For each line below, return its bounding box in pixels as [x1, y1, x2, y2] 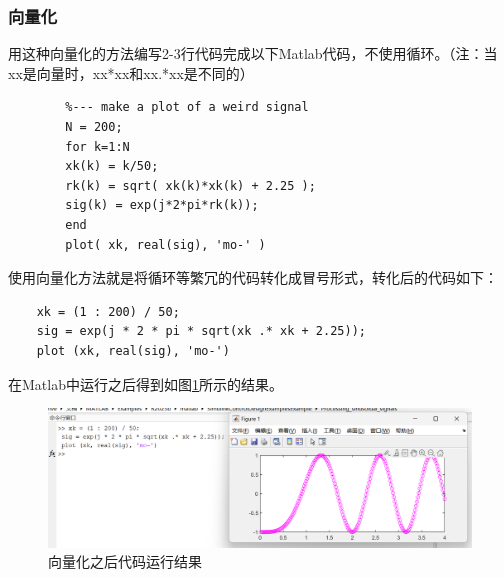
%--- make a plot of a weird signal [65, 100, 309, 115]
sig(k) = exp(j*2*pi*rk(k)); [65, 198, 259, 213]
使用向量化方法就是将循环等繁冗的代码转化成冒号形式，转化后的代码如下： [8, 267, 498, 288]
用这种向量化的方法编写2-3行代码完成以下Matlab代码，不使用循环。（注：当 [8, 43, 498, 64]
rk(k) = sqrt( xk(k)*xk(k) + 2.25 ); [65, 178, 316, 193]
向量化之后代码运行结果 [48, 551, 202, 572]
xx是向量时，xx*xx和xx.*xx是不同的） [8, 62, 254, 83]
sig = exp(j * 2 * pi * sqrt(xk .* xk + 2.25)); [36, 324, 366, 339]
